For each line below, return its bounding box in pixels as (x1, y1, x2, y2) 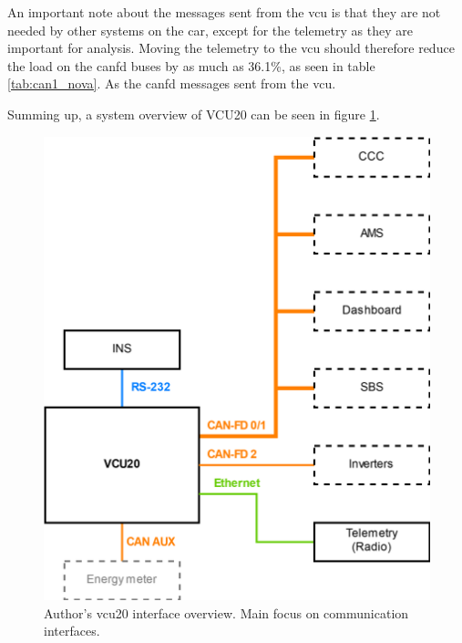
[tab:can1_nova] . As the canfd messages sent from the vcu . (7, 74, 336, 93)
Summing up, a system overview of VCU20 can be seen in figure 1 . (7, 104, 380, 123)
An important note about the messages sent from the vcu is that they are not (7, 3, 441, 21)
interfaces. (44, 621, 100, 640)
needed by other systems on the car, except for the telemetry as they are (7, 20, 413, 39)
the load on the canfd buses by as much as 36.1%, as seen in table (7, 56, 375, 75)
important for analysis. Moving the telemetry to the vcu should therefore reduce (7, 38, 455, 57)
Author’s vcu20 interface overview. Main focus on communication (44, 603, 409, 622)
